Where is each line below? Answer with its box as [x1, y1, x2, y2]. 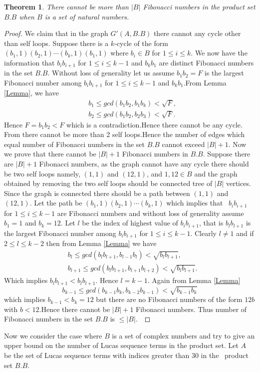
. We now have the [191, 47, 248, 58]
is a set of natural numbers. [44, 11, 129, 21]
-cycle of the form [114, 37, 168, 48]
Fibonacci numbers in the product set [143, 1, 256, 11]
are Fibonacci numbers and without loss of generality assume [57, 207, 244, 218]
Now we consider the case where [4, 330, 102, 340]
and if [236, 227, 254, 238]
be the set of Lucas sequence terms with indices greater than [4, 350, 190, 360]
